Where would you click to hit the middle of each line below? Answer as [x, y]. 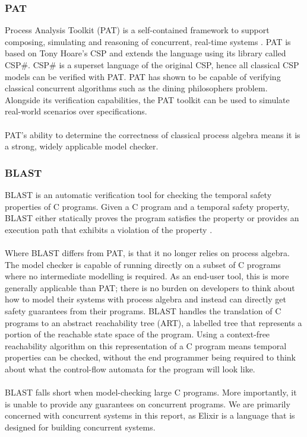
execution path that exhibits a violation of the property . [109, 229]
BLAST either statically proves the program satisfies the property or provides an [152, 218]
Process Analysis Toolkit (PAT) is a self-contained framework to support [137, 30]
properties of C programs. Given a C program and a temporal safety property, [147, 206]
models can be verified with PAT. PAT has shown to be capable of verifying [143, 76]
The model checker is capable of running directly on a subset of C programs [143, 264]
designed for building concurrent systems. [80, 427]
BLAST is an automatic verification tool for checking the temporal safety [138, 194]
